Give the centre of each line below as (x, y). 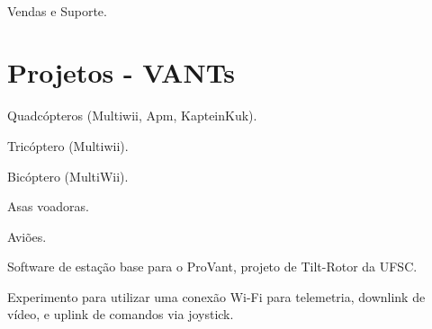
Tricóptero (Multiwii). (68, 145)
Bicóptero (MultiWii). (68, 176)
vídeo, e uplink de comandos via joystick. (121, 314)
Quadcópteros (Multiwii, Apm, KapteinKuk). (132, 116)
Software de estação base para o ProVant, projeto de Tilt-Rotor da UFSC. (212, 267)
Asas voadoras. (48, 206)
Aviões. (27, 236)
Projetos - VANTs (121, 72)
